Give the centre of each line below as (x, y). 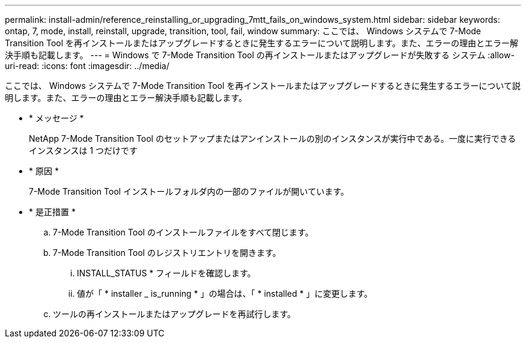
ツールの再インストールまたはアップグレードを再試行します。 (174, 314)
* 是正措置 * (52, 212)
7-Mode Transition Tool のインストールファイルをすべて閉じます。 (183, 232)
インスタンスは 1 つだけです (83, 150)
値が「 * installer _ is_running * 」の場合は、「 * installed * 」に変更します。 (225, 293)
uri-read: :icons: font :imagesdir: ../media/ (87, 66)
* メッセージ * (56, 118)
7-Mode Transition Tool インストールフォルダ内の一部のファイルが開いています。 (189, 191)
